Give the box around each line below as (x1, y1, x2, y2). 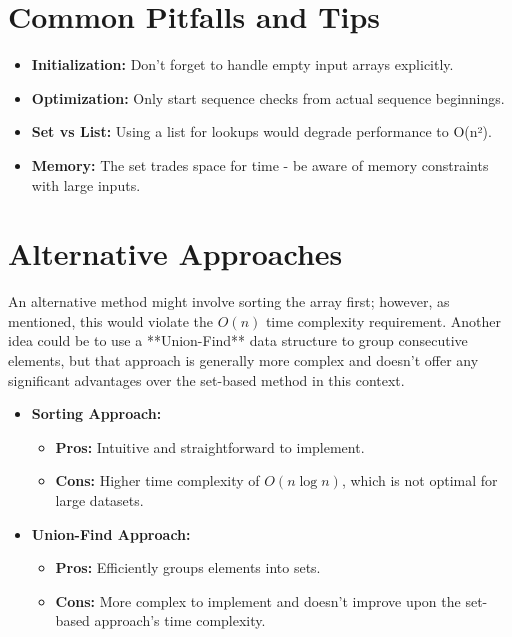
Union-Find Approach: (31, 523, 191, 544)
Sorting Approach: (31, 403, 162, 424)
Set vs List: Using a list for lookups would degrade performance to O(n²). (31, 121, 492, 142)
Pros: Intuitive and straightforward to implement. (55, 436, 365, 457)
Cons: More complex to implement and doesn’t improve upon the (55, 590, 461, 611)
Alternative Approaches (8, 233, 343, 274)
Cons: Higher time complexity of (55, 470, 260, 491)
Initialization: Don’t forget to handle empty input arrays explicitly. (31, 54, 454, 75)
